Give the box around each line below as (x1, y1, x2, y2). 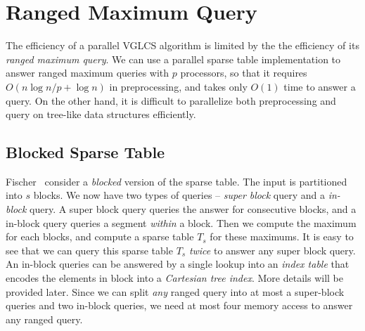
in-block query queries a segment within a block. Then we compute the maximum (6, 215, 357, 230)
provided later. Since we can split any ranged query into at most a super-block (6, 284, 345, 299)
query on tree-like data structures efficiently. (6, 107, 196, 122)
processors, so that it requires (180, 65, 307, 80)
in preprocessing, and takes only (109, 79, 248, 93)
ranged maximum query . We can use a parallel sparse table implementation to (6, 51, 341, 66)
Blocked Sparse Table (6, 141, 165, 163)
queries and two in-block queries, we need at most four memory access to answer (6, 298, 353, 313)
